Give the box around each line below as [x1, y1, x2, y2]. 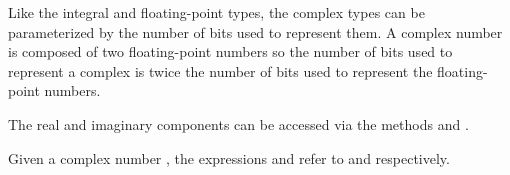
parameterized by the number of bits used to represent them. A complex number [8, 21, 503, 42]
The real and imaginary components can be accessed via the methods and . [8, 113, 469, 134]
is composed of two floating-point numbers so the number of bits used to [8, 41, 453, 62]
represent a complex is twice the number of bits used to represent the [8, 60, 433, 81]
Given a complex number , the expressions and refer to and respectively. [8, 147, 450, 168]
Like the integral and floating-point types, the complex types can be [8, 2, 425, 22]
